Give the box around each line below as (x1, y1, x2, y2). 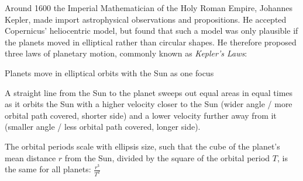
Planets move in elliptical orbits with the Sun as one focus (5, 66, 214, 79)
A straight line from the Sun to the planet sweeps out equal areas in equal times (5, 86, 293, 98)
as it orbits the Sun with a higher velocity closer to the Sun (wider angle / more (5, 98, 292, 110)
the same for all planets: (5, 163, 91, 175)
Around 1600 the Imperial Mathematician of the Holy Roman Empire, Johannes (5, 2, 292, 13)
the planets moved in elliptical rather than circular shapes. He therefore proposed (5, 36, 297, 48)
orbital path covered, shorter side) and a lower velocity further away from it (5, 109, 277, 121)
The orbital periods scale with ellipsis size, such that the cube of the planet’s (5, 140, 280, 152)
